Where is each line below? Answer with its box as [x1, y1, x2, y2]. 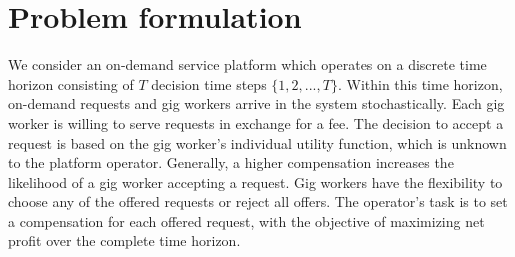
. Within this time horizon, [337, 73, 503, 94]
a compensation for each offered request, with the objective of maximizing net [8, 210, 485, 231]
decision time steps [151, 73, 267, 94]
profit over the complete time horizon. [8, 230, 241, 251]
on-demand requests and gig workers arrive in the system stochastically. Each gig [8, 93, 505, 114]
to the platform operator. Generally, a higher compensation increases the [8, 152, 454, 173]
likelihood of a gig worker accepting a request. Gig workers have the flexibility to [8, 171, 503, 192]
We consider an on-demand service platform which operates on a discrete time [8, 54, 487, 75]
